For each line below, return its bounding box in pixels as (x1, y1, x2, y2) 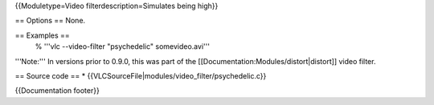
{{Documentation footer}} (14, 86, 100, 95)
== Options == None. (14, 16, 86, 26)
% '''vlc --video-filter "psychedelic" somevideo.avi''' (35, 42, 211, 51)
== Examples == (14, 30, 70, 40)
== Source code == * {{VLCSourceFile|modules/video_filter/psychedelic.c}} (14, 71, 267, 80)
